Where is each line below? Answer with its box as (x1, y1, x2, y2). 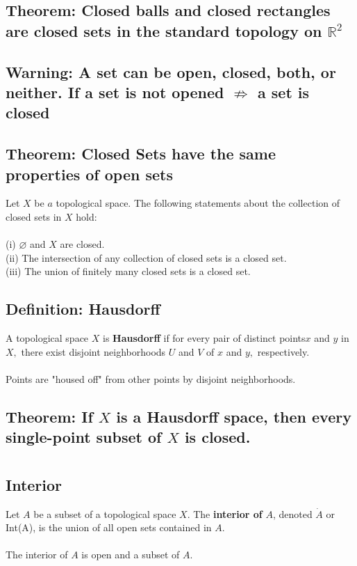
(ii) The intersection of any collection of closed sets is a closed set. (6, 250, 287, 265)
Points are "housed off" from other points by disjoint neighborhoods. (6, 371, 296, 386)
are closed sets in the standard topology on (6, 19, 322, 41)
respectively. (257, 344, 310, 359)
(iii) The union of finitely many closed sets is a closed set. (6, 264, 251, 278)
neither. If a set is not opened (6, 81, 224, 102)
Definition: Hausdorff (6, 298, 160, 320)
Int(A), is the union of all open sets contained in (6, 520, 212, 535)
